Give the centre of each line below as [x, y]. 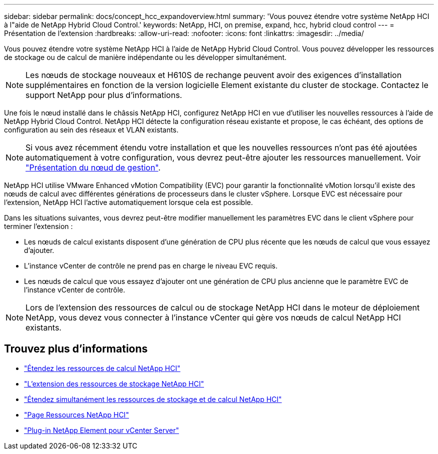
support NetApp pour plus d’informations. [104, 95]
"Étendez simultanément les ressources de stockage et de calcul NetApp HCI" [153, 399]
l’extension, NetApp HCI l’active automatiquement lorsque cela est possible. [128, 202]
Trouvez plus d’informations [76, 349]
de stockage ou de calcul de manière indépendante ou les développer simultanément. [145, 57]
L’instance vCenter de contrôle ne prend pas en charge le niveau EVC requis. [151, 266]
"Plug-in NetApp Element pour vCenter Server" [101, 430]
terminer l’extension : [38, 226]
